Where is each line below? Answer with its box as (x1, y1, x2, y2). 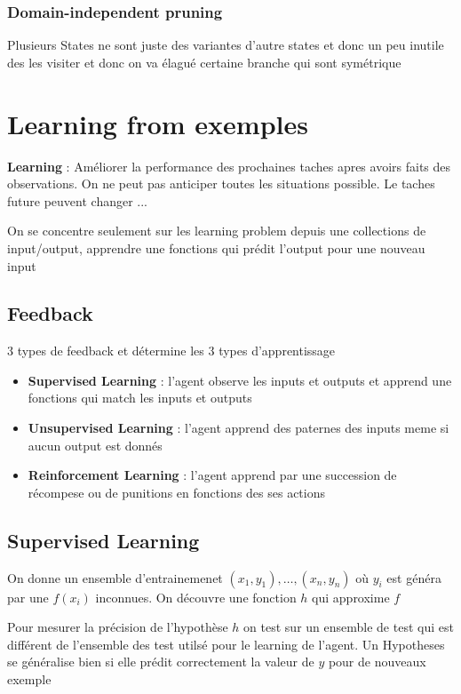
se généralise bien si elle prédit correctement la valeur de (7, 652, 314, 671)
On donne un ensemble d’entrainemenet (7, 568, 223, 586)
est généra (386, 568, 441, 586)
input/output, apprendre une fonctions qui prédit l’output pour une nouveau (7, 238, 425, 257)
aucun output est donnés (28, 435, 163, 454)
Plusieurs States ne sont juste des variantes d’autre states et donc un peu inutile (7, 36, 444, 54)
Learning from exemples (7, 105, 308, 141)
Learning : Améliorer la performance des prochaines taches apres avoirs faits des (7, 156, 451, 175)
